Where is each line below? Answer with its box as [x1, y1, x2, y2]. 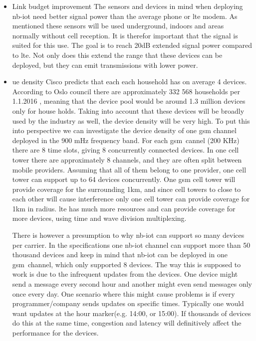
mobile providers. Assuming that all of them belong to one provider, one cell [12, 164, 247, 174]
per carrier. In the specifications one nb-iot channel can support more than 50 [12, 239, 251, 250]
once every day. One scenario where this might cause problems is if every [12, 288, 235, 299]
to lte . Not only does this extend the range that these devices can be [12, 49, 223, 60]
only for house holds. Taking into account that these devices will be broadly [12, 105, 245, 116]
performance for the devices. [12, 328, 99, 338]
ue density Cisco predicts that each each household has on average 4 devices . [12, 76, 247, 87]
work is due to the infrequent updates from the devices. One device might [12, 269, 238, 279]
